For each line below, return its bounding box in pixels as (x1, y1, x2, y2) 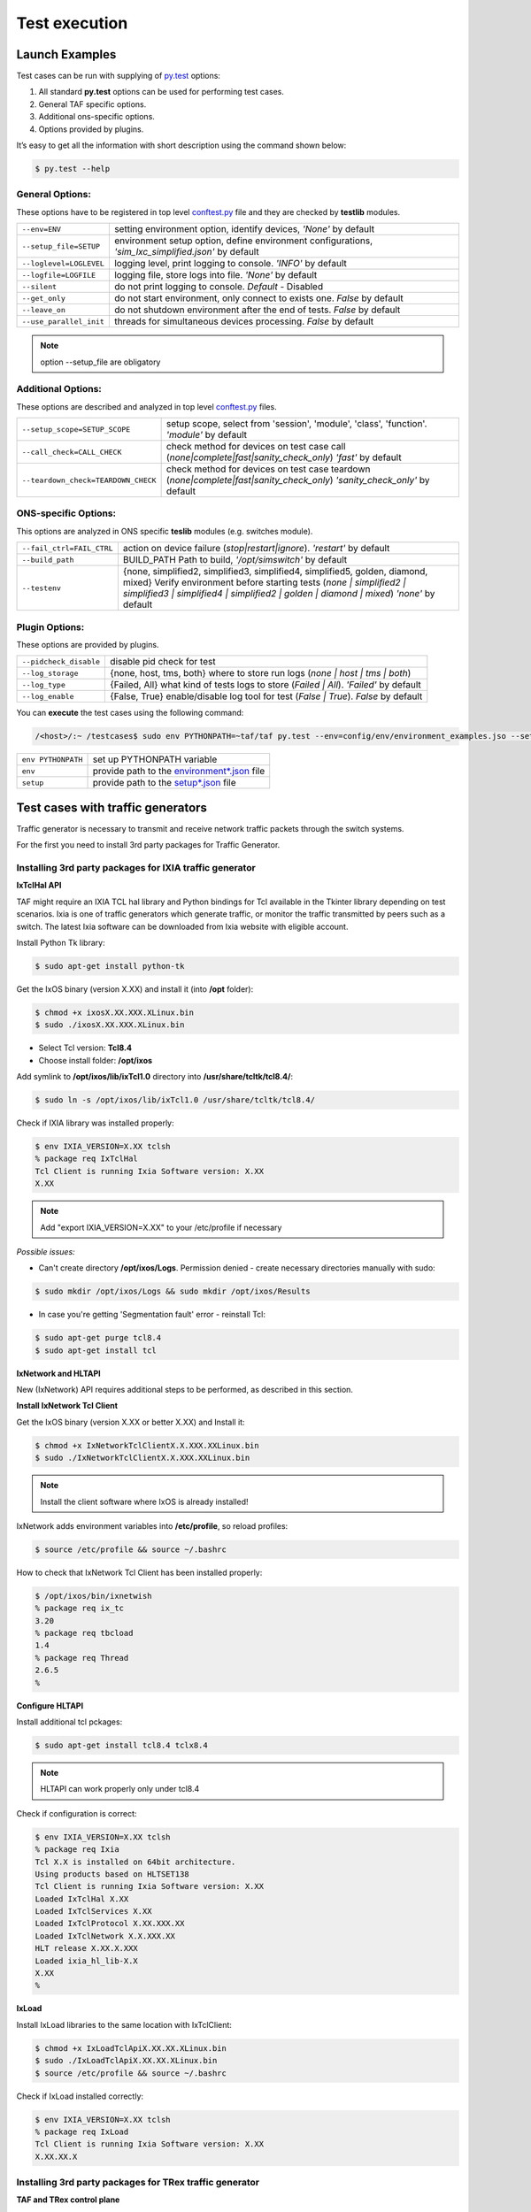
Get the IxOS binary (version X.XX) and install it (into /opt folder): (16, 983, 254, 995)
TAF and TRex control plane (16, 2194, 120, 2205)
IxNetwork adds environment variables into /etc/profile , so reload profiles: (16, 1520, 289, 1531)
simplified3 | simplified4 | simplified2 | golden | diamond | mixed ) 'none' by (122, 588, 435, 600)
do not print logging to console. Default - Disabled (113, 280, 323, 293)
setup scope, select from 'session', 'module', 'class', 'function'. (165, 418, 427, 430)
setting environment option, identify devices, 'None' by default (113, 223, 375, 235)
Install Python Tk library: (16, 937, 105, 948)
